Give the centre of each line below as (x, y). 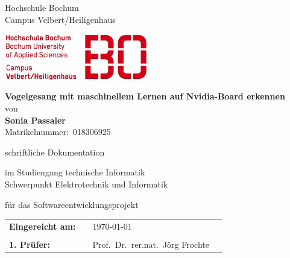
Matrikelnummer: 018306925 (58, 132)
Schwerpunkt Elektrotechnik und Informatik (87, 184)
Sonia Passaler (35, 120)
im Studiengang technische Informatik (75, 172)
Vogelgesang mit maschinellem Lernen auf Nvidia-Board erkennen (145, 96)
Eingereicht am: (43, 226)
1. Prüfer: (30, 244)
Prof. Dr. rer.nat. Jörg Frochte (151, 244)
